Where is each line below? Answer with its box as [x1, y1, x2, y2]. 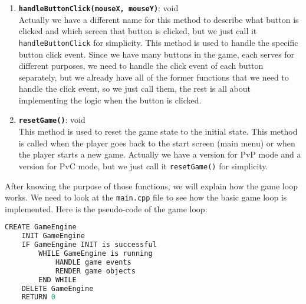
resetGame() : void [18, 113, 85, 126]
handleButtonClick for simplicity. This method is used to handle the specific [18, 36, 298, 48]
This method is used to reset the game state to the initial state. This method [18, 125, 298, 138]
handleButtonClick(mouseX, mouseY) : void [18, 2, 179, 14]
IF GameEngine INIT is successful [21, 240, 157, 249]
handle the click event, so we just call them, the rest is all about [18, 82, 251, 95]
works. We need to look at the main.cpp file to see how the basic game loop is [5, 191, 287, 203]
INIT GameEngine [21, 232, 85, 240]
